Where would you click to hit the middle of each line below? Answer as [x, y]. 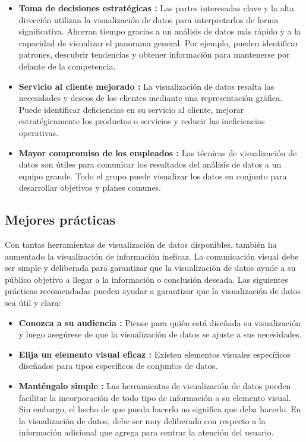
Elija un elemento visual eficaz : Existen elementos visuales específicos [155, 354]
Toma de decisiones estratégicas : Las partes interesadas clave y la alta [156, 8]
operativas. [39, 132]
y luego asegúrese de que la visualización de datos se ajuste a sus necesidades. [160, 334]
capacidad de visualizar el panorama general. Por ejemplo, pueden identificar [159, 42]
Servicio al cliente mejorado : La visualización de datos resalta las [146, 86]
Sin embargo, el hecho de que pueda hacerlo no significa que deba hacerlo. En [160, 409]
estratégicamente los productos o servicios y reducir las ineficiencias [142, 121]
